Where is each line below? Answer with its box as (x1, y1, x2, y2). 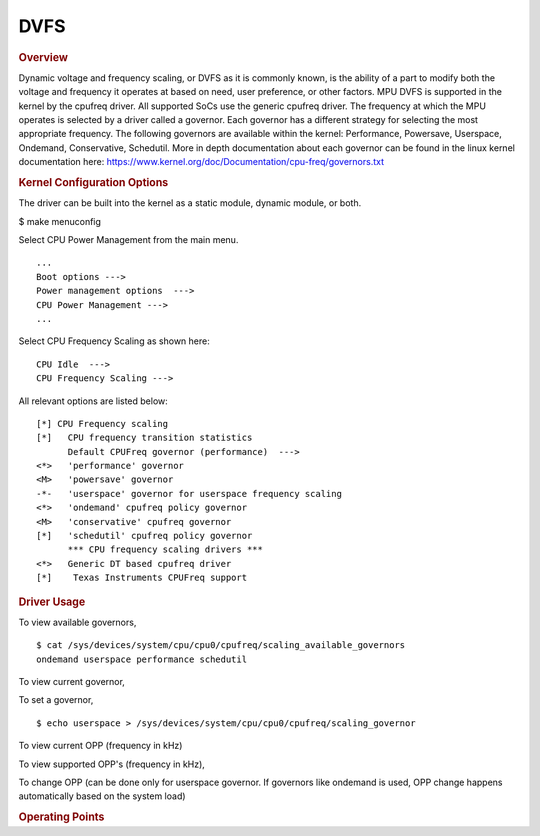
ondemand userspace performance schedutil (36, 653, 248, 665)
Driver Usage (18, 595, 86, 609)
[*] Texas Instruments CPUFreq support (36, 572, 248, 584)
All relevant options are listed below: (18, 395, 169, 407)
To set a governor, (18, 694, 94, 706)
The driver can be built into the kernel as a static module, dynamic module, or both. (18, 197, 362, 209)
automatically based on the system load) (18, 790, 186, 802)
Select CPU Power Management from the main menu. (18, 233, 239, 245)
